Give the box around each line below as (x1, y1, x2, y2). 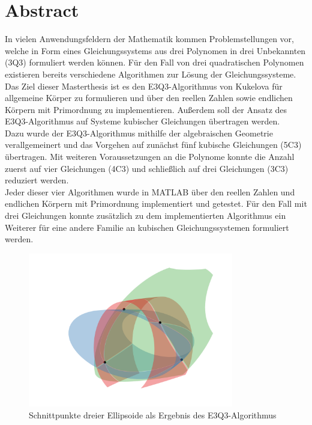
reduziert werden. (5, 174, 69, 186)
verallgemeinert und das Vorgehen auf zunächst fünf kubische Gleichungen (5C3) (5, 138, 302, 151)
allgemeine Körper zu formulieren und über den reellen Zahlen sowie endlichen (5, 91, 293, 104)
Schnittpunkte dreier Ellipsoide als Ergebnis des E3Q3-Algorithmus (29, 408, 277, 421)
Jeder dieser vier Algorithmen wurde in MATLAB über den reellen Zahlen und (5, 185, 295, 198)
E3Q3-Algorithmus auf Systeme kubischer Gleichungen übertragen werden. (5, 115, 280, 127)
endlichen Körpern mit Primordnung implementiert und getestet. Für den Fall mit (5, 197, 307, 210)
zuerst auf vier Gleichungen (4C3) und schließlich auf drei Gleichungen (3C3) (5, 162, 289, 174)
